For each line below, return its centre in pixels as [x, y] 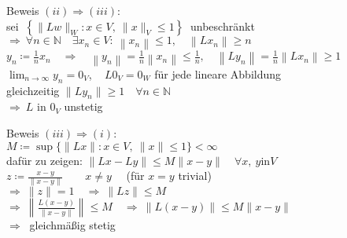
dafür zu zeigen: [44, 160]
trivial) [195, 176]
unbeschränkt [223, 26]
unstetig [83, 106]
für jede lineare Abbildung [218, 73]
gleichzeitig [33, 90]
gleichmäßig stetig [72, 225]
